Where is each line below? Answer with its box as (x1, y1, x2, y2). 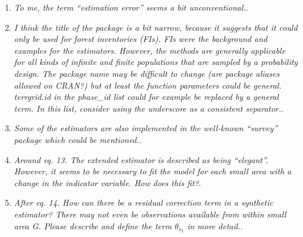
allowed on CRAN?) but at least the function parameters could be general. (14, 79, 282, 91)
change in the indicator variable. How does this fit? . (14, 176, 201, 189)
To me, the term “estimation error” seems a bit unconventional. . (14, 1, 249, 13)
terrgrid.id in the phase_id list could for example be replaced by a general (14, 90, 279, 103)
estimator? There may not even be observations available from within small (14, 207, 286, 220)
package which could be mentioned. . (14, 133, 141, 145)
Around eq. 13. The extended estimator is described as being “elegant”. (14, 153, 268, 165)
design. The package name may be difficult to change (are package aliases (14, 67, 280, 79)
